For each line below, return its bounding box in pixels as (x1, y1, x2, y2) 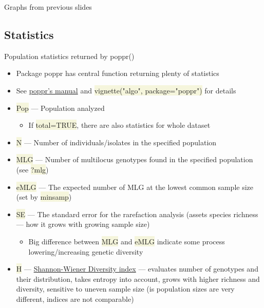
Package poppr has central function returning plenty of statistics (16, 68, 219, 79)
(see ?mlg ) (16, 164, 49, 175)
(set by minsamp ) (16, 191, 72, 202)
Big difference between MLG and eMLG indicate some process (28, 236, 225, 246)
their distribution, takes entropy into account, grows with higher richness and (16, 273, 260, 284)
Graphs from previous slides (4, 2, 92, 12)
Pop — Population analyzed (16, 102, 105, 113)
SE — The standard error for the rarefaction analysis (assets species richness (16, 208, 258, 219)
